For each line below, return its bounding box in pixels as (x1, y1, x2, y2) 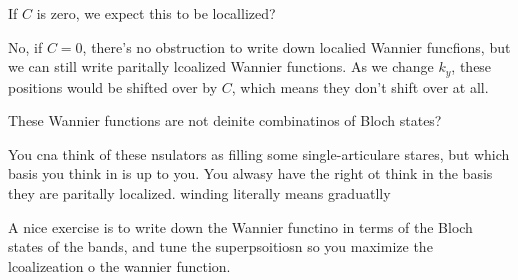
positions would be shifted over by (8, 76, 218, 97)
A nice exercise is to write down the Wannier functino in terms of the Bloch (8, 216, 473, 237)
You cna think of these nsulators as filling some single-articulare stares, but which (8, 143, 510, 164)
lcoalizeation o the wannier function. (8, 255, 231, 276)
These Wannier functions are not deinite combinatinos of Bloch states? (8, 110, 442, 131)
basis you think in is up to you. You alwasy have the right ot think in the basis (8, 163, 493, 184)
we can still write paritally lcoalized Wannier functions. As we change (8, 56, 434, 77)
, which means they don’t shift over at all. (231, 76, 489, 97)
